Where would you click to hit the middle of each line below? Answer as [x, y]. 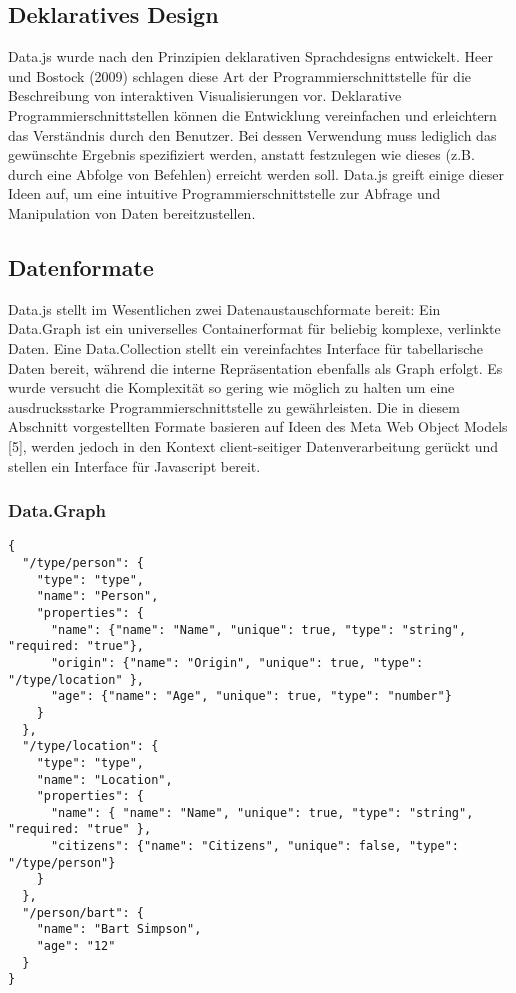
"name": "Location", [104, 779]
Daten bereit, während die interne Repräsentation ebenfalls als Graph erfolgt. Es [255, 367]
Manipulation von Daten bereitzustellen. [132, 212]
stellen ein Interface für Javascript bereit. [134, 465]
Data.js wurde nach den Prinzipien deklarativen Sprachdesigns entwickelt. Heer [250, 56]
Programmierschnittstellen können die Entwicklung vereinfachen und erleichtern [252, 114]
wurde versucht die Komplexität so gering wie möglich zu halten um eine [231, 387]
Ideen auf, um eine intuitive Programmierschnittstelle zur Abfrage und [224, 193]
